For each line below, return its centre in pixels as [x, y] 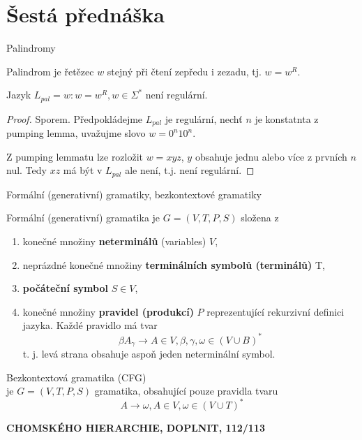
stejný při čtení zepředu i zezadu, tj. [184, 71]
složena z [260, 218]
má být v [83, 170]
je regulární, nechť [204, 118]
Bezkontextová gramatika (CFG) [76, 377]
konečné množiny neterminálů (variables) [114, 241]
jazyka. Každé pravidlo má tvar [90, 325]
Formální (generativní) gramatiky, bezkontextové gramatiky [134, 194]
